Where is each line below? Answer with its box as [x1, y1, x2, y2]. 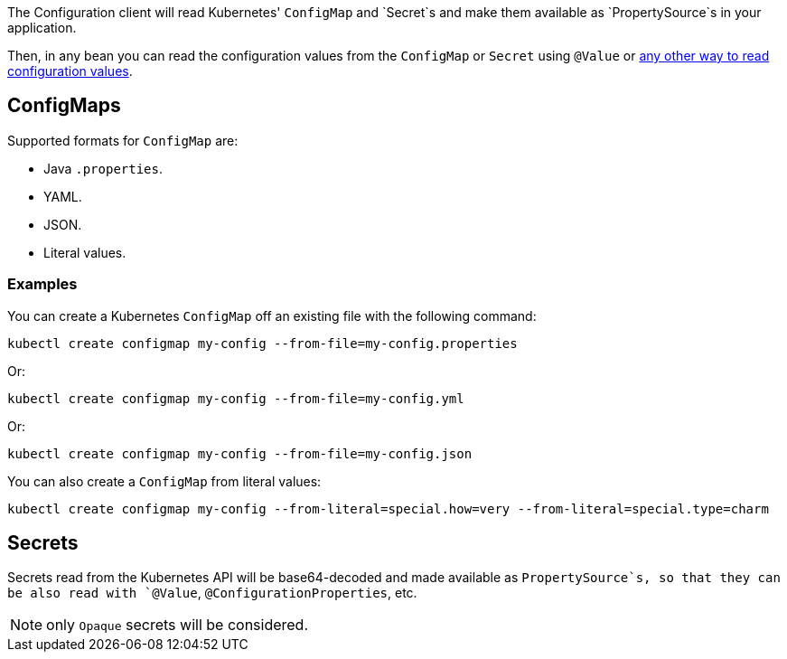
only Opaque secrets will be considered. [46, 616, 309, 635]
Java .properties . [43, 160, 164, 176]
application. [7, 20, 77, 35]
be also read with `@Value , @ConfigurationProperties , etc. [7, 585, 417, 601]
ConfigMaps [7, 94, 121, 118]
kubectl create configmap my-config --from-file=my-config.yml [7, 391, 464, 406]
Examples [7, 275, 78, 294]
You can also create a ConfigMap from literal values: [7, 473, 322, 489]
